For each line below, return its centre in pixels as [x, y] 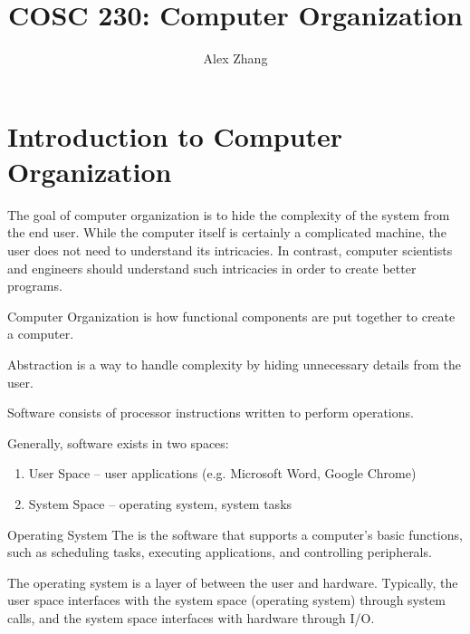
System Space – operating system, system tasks [160, 503]
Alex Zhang [235, 58]
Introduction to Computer [175, 135]
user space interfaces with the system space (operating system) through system [226, 600]
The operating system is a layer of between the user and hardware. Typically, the [233, 582]
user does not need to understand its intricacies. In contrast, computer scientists [230, 250]
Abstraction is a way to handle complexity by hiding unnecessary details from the [235, 364]
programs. [35, 286]
